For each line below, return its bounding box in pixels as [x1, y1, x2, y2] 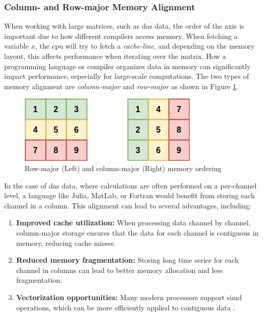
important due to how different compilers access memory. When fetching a [4, 30, 238, 41]
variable [4, 40, 29, 51]
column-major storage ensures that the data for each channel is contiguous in [16, 227, 259, 238]
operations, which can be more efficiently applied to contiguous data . [16, 302, 235, 312]
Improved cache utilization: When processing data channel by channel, [16, 217, 251, 228]
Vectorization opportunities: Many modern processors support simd [16, 291, 242, 302]
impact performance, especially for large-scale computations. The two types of [4, 71, 249, 81]
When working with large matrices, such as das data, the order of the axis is [4, 20, 245, 31]
